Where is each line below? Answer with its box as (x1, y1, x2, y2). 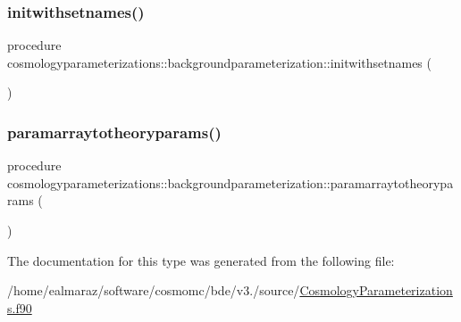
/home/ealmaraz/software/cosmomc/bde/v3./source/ (7, 281, 300, 300)
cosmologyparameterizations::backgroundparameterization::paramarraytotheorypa (7, 173, 454, 192)
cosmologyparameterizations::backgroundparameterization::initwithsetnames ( (7, 53, 432, 71)
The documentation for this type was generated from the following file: (7, 251, 395, 269)
